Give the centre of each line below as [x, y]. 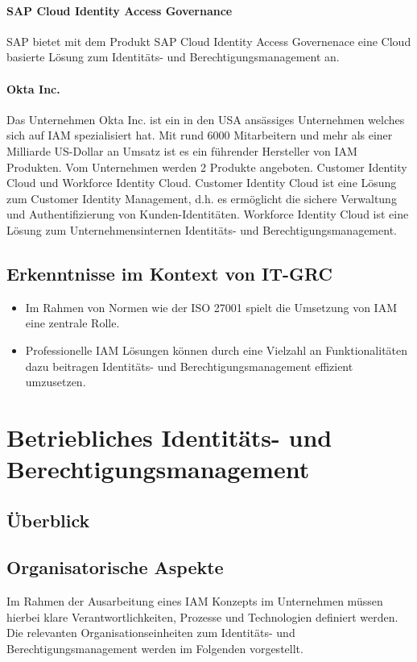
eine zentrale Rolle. [72, 323]
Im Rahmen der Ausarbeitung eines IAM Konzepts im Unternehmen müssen [195, 601]
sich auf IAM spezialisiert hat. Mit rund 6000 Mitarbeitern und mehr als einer [200, 135]
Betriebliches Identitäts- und [169, 437]
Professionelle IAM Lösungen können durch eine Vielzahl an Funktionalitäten [217, 350]
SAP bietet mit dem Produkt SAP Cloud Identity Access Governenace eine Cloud [209, 41]
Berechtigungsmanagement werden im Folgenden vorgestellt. [155, 649]
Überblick [48, 520]
